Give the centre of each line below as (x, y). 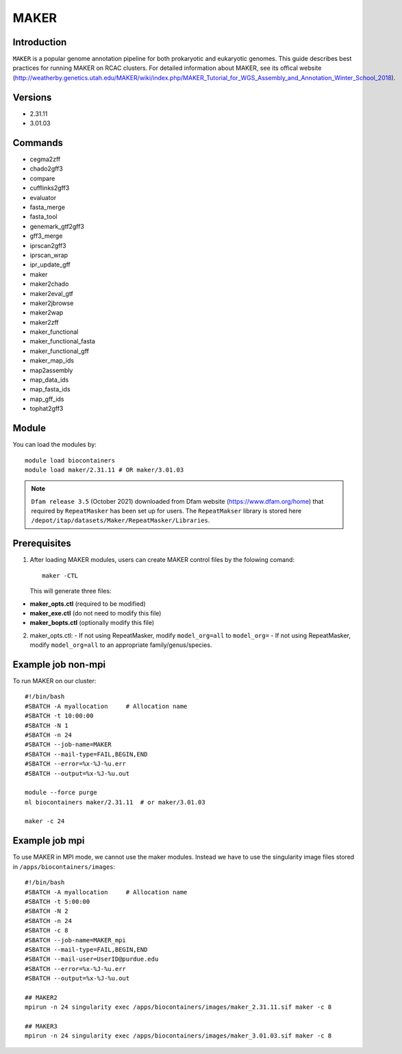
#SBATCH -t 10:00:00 (59, 716)
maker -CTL (60, 575)
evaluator (43, 197)
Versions (32, 97)
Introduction (40, 42)
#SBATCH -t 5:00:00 (58, 902)
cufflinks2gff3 (50, 188)
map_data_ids (49, 380)
